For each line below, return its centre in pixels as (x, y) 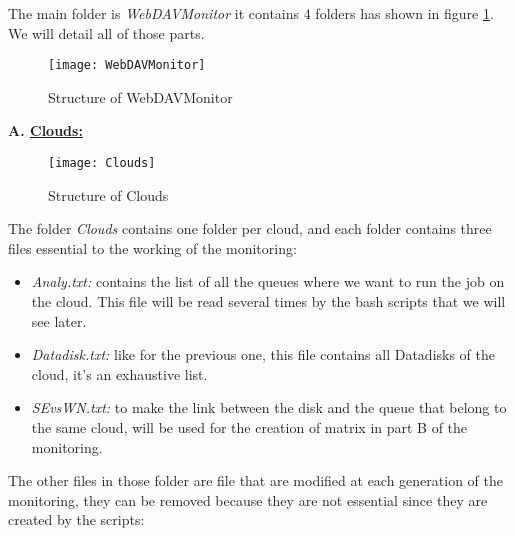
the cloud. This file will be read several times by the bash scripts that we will (268, 301)
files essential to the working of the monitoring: (152, 247)
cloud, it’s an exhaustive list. (119, 373)
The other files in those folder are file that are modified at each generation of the (255, 480)
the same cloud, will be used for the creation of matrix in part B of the (249, 427)
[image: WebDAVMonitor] (127, 65)
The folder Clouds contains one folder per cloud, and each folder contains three (250, 228)
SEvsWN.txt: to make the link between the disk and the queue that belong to (269, 407)
